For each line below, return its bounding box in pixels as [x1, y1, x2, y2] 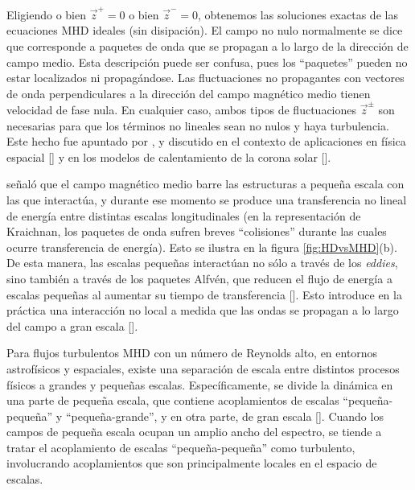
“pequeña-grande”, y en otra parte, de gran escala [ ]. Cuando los [65, 407, 384, 424]
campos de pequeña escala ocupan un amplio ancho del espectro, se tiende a [6, 423, 382, 440]
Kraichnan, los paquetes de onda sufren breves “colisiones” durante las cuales [6, 223, 387, 240]
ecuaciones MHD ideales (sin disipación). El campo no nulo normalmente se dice [6, 22, 403, 39]
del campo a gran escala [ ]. [6, 317, 138, 334]
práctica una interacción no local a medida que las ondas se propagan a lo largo [6, 302, 399, 319]
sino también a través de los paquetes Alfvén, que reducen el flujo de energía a [6, 270, 392, 286]
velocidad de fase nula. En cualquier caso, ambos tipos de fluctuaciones [6, 101, 357, 117]
